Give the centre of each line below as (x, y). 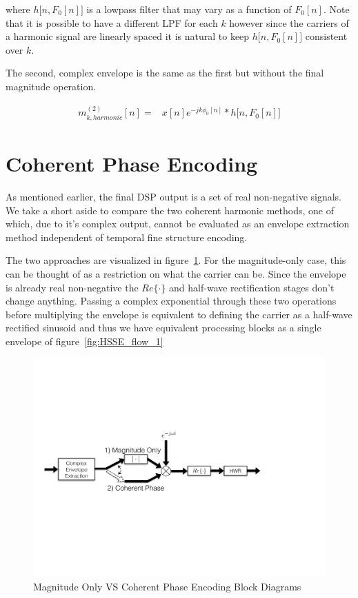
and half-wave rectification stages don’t (252, 287)
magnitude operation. (51, 86)
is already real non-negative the (72, 287)
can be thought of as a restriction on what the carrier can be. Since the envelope (176, 273)
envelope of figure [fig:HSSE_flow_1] (84, 341)
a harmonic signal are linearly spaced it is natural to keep (128, 36)
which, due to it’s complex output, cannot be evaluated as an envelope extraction (178, 224)
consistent (326, 36)
